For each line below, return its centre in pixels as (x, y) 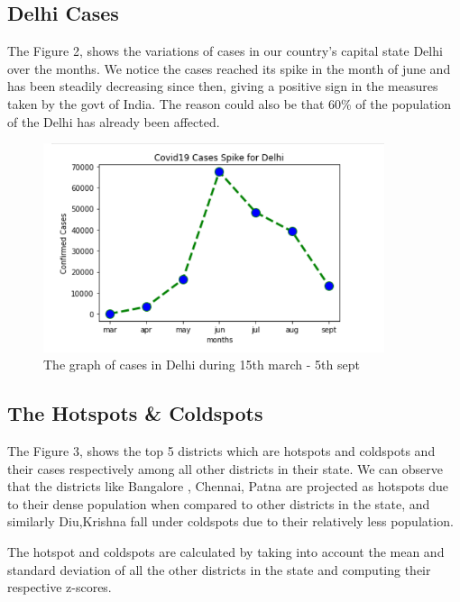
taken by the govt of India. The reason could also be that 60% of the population (230, 103)
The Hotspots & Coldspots (135, 413)
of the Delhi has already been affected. (114, 121)
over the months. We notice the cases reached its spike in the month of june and (229, 68)
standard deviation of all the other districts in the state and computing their (219, 569)
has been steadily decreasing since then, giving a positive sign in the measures (223, 86)
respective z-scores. (60, 587)
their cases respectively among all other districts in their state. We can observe (225, 468)
